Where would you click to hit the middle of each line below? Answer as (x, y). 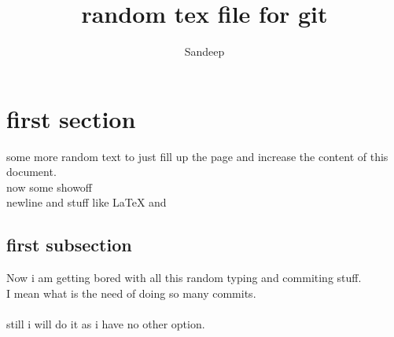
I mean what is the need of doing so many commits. (131, 293)
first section (71, 118)
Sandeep (204, 51)
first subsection (69, 245)
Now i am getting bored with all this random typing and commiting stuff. (184, 278)
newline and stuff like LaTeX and (87, 202)
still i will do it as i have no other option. (106, 324)
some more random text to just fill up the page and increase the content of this (197, 156)
